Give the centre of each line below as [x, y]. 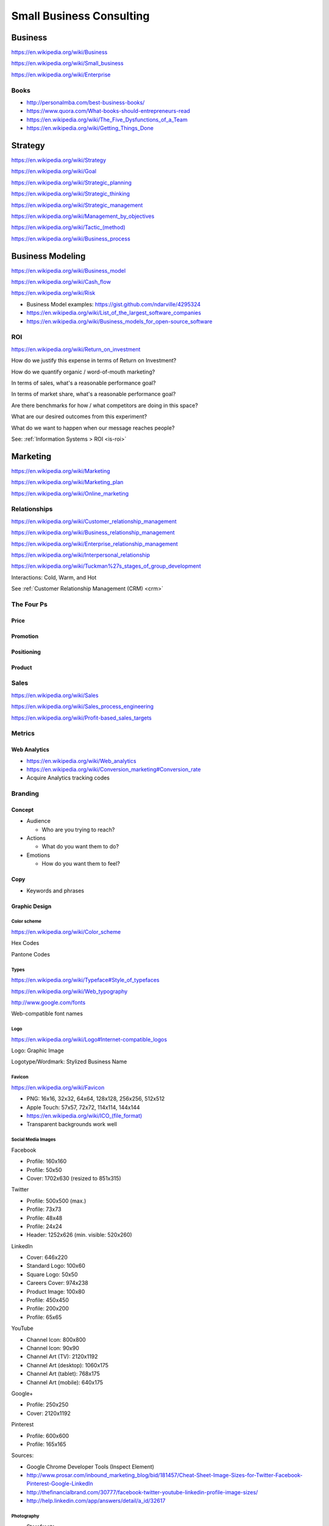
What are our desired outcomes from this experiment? [79, 417]
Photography [25, 1516]
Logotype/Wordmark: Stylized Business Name [69, 1061]
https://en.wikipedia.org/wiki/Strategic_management [77, 205]
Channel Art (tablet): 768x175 [63, 1374]
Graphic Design [31, 906]
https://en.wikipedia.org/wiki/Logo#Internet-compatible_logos [89, 1039]
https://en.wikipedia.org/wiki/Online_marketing [70, 493]
